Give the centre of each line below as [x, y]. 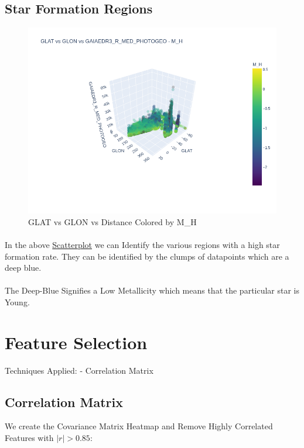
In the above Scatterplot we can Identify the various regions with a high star [142, 244]
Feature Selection [76, 342]
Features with [29, 438]
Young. [17, 301]
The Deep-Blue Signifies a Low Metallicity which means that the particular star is [152, 290]
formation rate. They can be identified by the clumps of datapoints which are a [147, 256]
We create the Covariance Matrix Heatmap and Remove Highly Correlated [139, 426]
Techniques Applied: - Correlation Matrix [79, 370]
